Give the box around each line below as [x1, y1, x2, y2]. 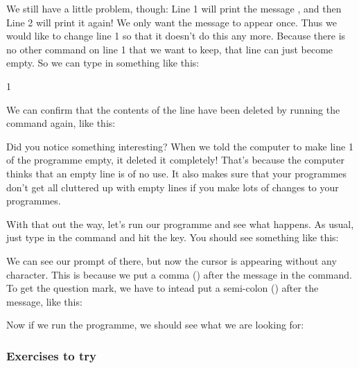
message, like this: [6, 294, 82, 308]
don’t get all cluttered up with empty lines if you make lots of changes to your [6, 179, 339, 194]
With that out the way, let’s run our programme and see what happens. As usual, [6, 216, 354, 231]
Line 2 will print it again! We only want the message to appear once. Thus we [6, 15, 337, 29]
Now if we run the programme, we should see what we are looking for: [6, 317, 304, 332]
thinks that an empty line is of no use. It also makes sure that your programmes [6, 166, 347, 180]
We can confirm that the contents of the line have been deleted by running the [6, 102, 340, 116]
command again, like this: [6, 116, 116, 130]
